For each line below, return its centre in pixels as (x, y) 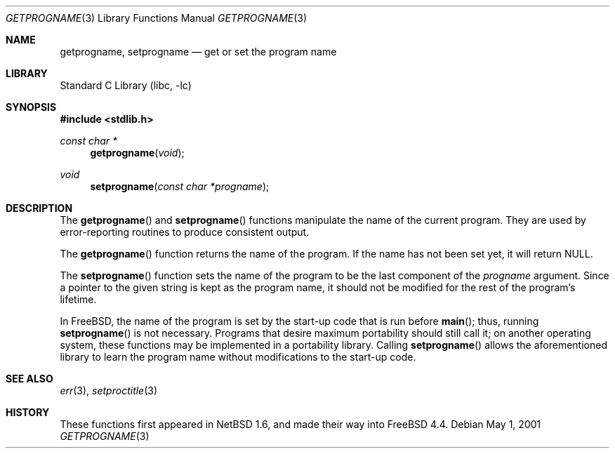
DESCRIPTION (39, 208)
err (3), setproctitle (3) (109, 390)
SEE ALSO (29, 379)
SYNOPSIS (31, 107)
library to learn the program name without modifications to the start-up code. (238, 357)
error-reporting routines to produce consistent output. (185, 232)
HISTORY (28, 412)
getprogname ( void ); (137, 153)
